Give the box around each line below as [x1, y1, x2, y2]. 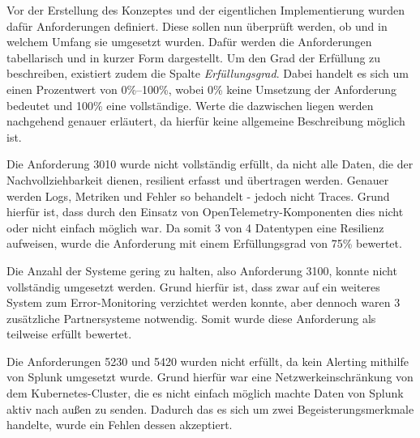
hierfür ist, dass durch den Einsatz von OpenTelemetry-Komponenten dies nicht [6, 203, 404, 220]
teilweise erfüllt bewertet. [6, 325, 132, 342]
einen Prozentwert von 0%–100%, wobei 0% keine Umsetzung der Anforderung [6, 80, 397, 97]
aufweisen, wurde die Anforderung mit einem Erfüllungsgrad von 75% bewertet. [6, 235, 402, 252]
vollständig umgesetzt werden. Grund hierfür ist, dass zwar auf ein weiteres [6, 278, 380, 295]
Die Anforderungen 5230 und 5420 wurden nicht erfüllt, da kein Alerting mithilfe [6, 352, 409, 369]
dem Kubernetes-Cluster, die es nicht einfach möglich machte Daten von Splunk [6, 385, 404, 402]
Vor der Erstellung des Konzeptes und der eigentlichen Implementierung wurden [6, 2, 405, 18]
